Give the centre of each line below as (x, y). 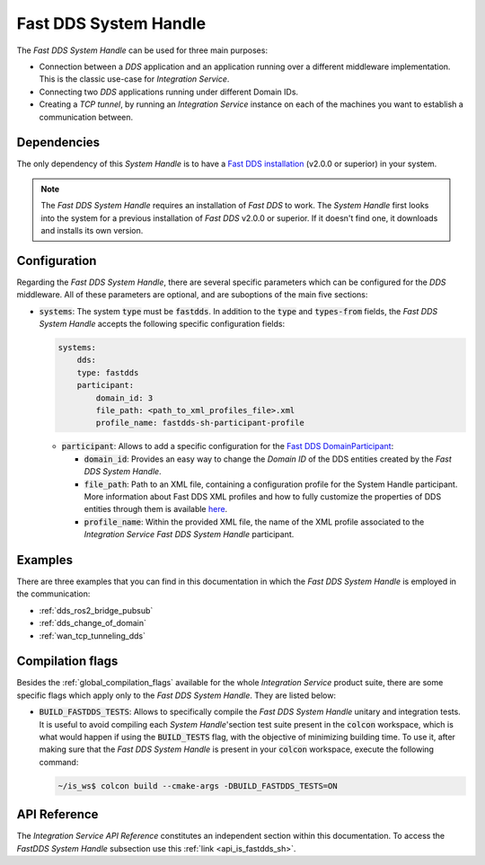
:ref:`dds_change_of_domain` (93, 623)
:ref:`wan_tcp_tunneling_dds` (92, 636)
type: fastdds (108, 372)
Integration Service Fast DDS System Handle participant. (189, 534)
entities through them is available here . (156, 509)
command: (59, 762)
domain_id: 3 (124, 398)
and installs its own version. (92, 230)
